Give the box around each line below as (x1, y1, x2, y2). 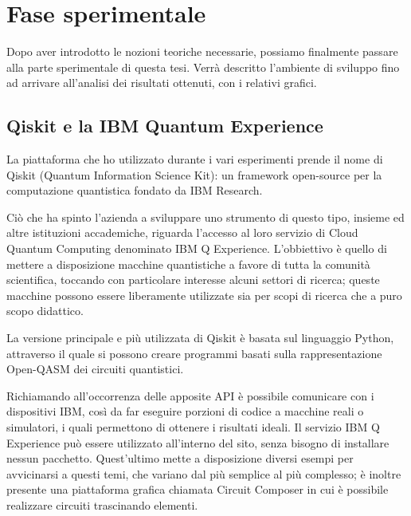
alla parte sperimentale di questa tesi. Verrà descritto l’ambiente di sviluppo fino (6, 58, 400, 75)
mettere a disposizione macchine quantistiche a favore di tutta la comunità (6, 255, 370, 272)
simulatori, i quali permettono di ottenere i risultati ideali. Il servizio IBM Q (6, 419, 380, 435)
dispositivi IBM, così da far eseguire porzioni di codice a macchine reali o (6, 403, 364, 419)
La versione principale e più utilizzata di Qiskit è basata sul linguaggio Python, (6, 329, 394, 346)
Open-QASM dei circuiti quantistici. (6, 360, 184, 377)
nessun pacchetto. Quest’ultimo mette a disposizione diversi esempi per (6, 450, 354, 467)
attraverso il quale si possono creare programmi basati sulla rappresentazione (6, 345, 382, 361)
